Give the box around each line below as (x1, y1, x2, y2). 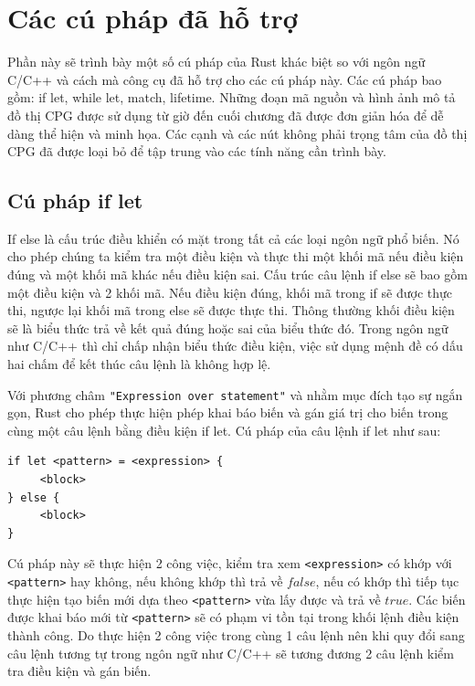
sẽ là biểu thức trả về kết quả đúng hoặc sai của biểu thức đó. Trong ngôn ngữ (7, 318, 449, 337)
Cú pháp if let (7, 186, 143, 215)
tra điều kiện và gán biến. (7, 661, 152, 681)
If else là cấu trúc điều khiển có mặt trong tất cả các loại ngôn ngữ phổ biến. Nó (7, 228, 459, 248)
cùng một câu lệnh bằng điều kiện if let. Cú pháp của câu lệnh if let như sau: (7, 420, 441, 439)
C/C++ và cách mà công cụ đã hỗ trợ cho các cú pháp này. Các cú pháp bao (7, 69, 442, 89)
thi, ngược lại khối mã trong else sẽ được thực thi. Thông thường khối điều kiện (7, 301, 455, 320)
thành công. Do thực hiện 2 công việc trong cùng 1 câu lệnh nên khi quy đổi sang (7, 626, 465, 645)
